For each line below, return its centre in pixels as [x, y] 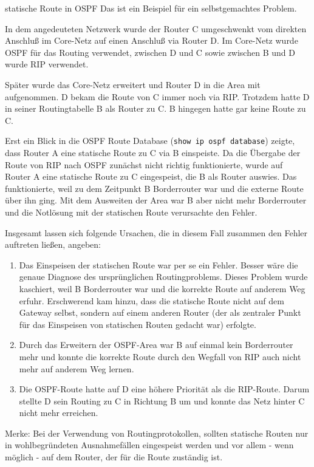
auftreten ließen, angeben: [53, 244]
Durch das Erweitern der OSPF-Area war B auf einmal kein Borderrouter [156, 345]
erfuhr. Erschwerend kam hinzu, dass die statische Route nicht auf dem [152, 300]
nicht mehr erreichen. [59, 413]
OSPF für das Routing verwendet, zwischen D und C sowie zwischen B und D [150, 52]
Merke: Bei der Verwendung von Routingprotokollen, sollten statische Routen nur [157, 433]
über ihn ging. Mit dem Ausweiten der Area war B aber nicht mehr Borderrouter [156, 200]
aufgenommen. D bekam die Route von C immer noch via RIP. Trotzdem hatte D [157, 96]
